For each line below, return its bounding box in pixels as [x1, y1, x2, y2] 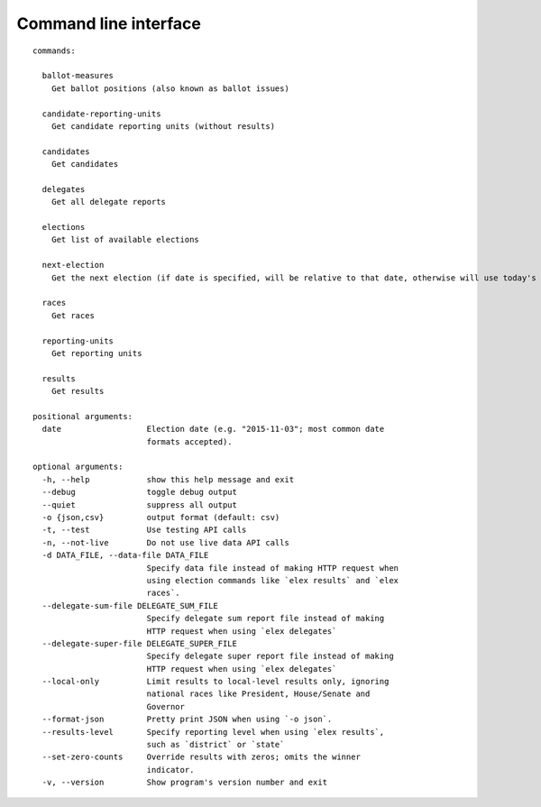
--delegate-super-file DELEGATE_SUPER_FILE [41, 638, 238, 648]
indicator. [146, 765, 195, 775]
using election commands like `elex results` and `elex [146, 575, 399, 585]
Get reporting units [50, 348, 142, 358]
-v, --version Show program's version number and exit [41, 777, 328, 788]
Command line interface [16, 14, 202, 33]
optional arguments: [32, 462, 124, 472]
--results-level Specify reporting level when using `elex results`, [41, 727, 385, 737]
